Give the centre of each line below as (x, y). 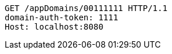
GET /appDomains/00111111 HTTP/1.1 (86, 8)
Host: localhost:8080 (54, 27)
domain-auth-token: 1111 (61, 17)
